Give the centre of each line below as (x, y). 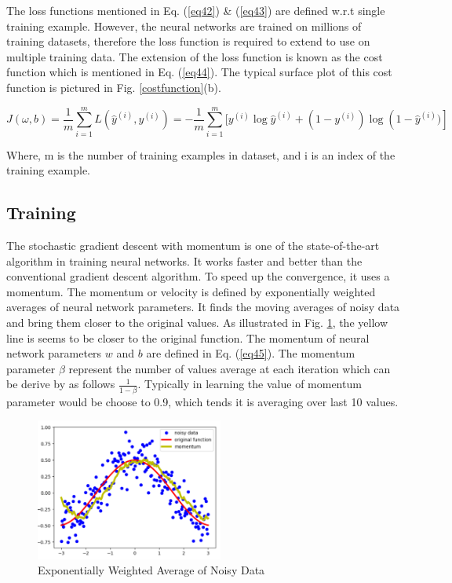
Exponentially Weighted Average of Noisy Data (151, 570)
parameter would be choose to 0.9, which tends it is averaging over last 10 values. (202, 401)
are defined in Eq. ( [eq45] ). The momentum (251, 353)
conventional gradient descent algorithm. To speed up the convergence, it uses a (198, 276)
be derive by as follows (61, 384)
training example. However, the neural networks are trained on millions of (184, 26)
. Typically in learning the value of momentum (250, 384)
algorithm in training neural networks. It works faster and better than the (184, 260)
